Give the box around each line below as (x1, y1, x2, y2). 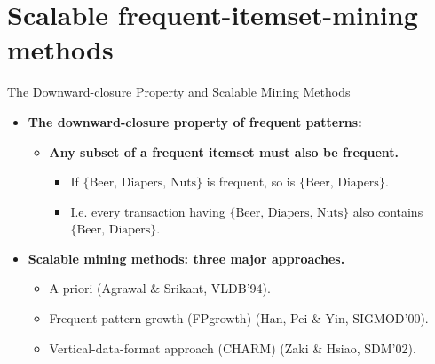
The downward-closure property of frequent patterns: (28, 112, 362, 131)
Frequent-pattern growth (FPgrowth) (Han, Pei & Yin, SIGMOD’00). (49, 309, 429, 328)
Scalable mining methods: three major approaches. (28, 249, 345, 267)
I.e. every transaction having (70, 202, 225, 220)
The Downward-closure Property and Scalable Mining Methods (7, 83, 351, 101)
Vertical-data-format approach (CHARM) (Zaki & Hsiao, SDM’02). (49, 338, 416, 357)
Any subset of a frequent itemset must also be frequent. (49, 142, 399, 161)
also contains (352, 202, 423, 220)
